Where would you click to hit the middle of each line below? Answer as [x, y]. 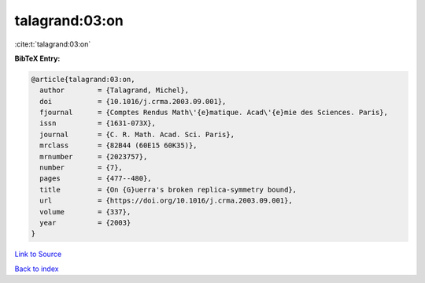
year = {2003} [85, 223]
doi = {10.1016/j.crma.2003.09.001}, [133, 101]
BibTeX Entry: [37, 58]
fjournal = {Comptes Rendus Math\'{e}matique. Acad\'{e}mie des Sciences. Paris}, [214, 113]
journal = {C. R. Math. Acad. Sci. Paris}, [137, 134]
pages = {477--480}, [96, 179]
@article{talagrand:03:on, [83, 79]
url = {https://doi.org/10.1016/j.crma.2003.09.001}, [166, 201]
